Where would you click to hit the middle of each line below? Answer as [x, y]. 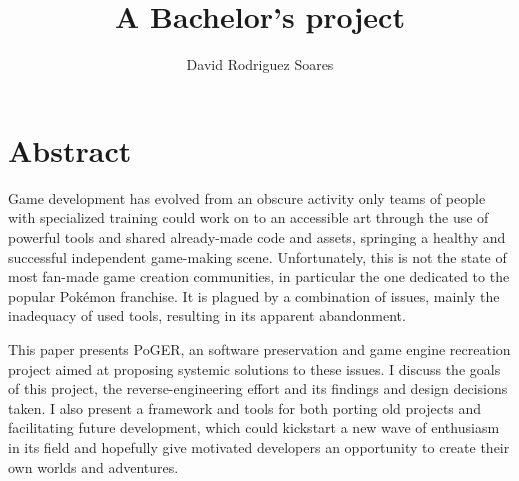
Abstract [70, 149]
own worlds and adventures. [93, 466]
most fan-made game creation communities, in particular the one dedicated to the [259, 276]
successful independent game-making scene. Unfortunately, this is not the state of [257, 256]
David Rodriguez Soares [260, 64]
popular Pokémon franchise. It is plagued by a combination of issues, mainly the [254, 295]
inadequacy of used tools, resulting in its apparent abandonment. [207, 315]
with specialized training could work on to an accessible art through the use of [248, 217]
